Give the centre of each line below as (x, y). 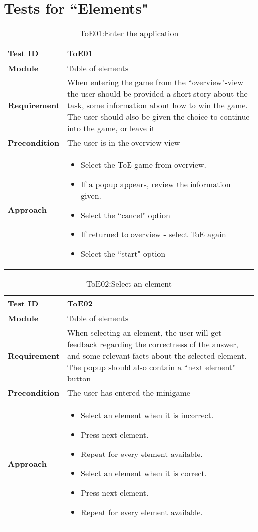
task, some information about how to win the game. (157, 105)
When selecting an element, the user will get (144, 333)
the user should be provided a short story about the (157, 94)
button (79, 379)
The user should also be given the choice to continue (158, 117)
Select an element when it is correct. (144, 473)
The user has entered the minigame (129, 393)
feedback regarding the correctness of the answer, (153, 344)
